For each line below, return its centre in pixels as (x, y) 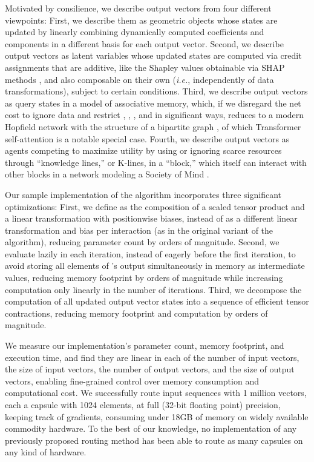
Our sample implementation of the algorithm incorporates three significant (143, 194)
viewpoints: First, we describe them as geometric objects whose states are (141, 20)
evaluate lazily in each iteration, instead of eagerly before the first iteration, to (150, 253)
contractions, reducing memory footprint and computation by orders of (136, 313)
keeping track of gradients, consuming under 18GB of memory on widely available (157, 416)
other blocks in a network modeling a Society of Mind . (107, 174)
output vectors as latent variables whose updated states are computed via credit (153, 55)
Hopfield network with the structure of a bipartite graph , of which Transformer (153, 126)
